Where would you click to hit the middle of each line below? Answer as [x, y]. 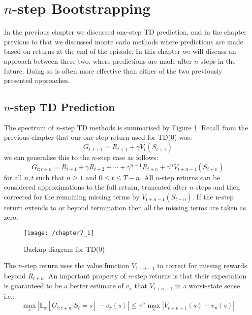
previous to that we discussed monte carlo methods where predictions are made [124, 41]
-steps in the [217, 60]
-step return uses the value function [76, 265]
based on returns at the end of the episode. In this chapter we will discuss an [120, 51]
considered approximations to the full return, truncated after [96, 187]
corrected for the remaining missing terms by [72, 196]
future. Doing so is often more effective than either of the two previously [113, 70]
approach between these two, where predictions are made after [98, 60]
